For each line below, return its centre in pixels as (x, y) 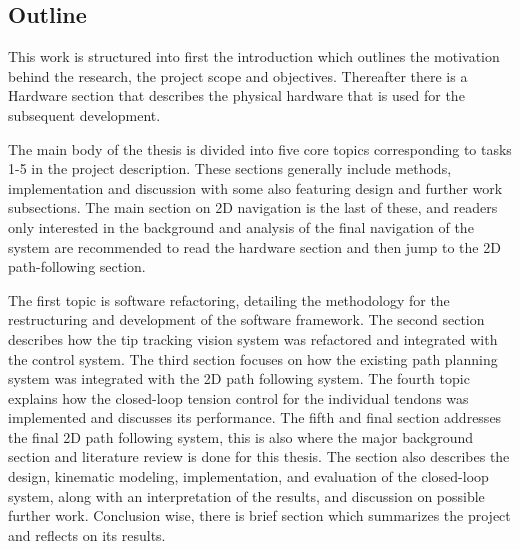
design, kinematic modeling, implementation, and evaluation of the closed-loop (248, 476)
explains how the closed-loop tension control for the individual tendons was (238, 397)
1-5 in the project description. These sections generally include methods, (230, 168)
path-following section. (77, 266)
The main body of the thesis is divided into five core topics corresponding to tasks (260, 148)
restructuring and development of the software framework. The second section (246, 319)
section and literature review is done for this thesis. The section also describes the (259, 456)
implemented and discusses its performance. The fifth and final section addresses (255, 417)
